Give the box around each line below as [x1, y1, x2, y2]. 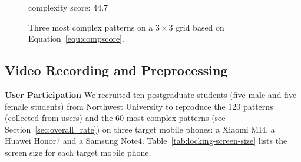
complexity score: [28, 1, 91, 13]
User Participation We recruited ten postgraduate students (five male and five [5, 88, 297, 100]
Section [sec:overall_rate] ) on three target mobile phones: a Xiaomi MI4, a [5, 123, 275, 135]
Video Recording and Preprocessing [5, 61, 228, 79]
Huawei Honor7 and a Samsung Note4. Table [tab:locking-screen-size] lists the [5, 134, 287, 147]
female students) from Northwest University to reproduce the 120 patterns [5, 100, 273, 112]
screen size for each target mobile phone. [5, 146, 151, 158]
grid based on [176, 21, 224, 33]
